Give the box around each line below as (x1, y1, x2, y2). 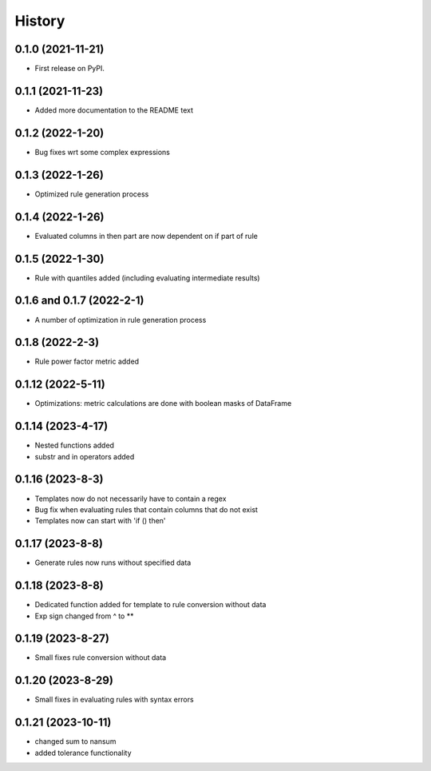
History (14, 12, 65, 30)
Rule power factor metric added (34, 356, 140, 367)
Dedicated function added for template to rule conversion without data (34, 600, 267, 610)
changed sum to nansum (34, 737, 117, 746)
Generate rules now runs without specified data (34, 558, 192, 567)
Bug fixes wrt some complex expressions (34, 147, 171, 157)
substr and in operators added (34, 451, 135, 461)
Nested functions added (34, 440, 115, 451)
